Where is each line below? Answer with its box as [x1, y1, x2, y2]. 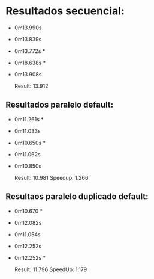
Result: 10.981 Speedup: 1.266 [14, 174, 89, 181]
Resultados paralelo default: [5, 100, 114, 110]
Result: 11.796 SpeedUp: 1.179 [14, 266, 87, 273]
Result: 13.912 [14, 82, 49, 90]
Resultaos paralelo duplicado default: [5, 191, 149, 202]
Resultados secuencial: [5, 4, 125, 18]
